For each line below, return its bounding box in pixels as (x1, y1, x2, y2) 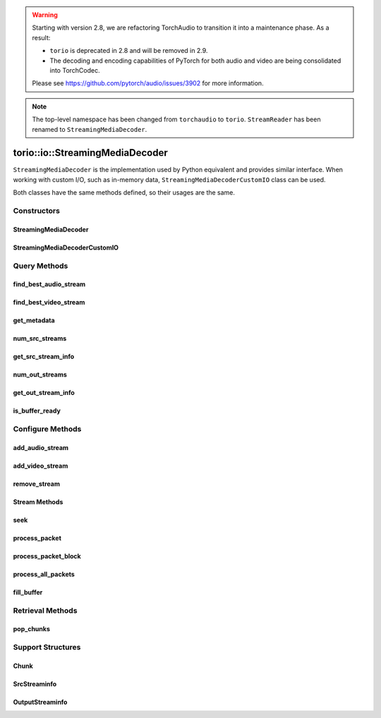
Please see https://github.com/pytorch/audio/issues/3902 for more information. (32, 79, 264, 87)
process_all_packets (13, 570, 75, 578)
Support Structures (13, 643, 81, 652)
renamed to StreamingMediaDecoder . (32, 125, 147, 133)
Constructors (13, 205, 60, 215)
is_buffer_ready (13, 406, 61, 415)
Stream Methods (13, 497, 64, 506)
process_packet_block (13, 552, 81, 560)
